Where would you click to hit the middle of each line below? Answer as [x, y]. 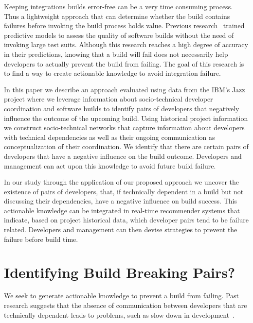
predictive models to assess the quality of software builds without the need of [119, 35]
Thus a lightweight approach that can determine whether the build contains [117, 16]
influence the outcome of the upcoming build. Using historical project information [126, 118]
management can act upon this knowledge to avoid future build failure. [110, 165]
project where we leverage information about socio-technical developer [108, 99]
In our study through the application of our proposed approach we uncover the [122, 182]
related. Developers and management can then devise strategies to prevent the [121, 229]
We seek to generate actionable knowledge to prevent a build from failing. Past [122, 296]
